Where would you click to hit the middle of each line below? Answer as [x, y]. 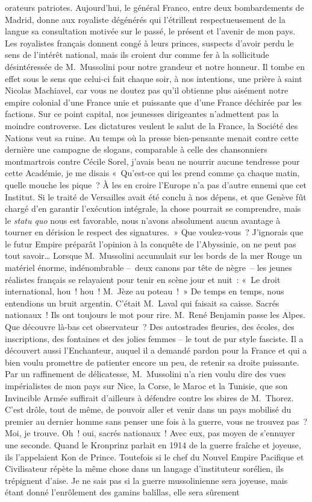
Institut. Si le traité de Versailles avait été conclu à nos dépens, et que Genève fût [156, 196]
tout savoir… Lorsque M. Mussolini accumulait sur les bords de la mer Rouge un [154, 256]
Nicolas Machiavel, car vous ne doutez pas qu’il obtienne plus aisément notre [147, 90]
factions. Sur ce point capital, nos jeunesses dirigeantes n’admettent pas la [142, 114]
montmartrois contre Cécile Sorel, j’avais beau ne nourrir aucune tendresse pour [152, 161]
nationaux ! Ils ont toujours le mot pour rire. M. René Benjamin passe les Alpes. [155, 315]
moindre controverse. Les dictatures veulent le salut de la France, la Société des [151, 125]
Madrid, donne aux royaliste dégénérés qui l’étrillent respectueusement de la [145, 19]
